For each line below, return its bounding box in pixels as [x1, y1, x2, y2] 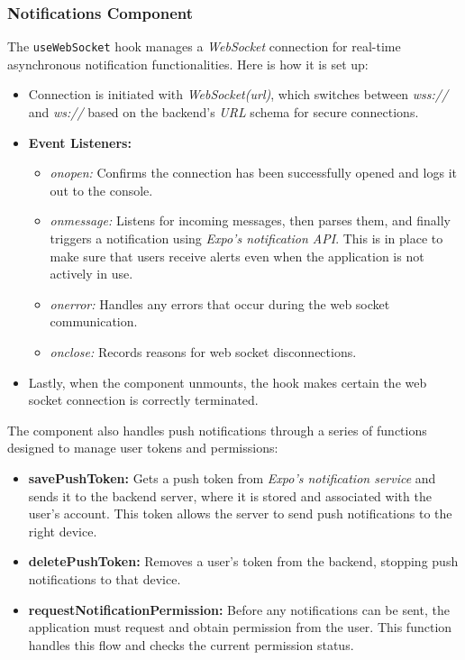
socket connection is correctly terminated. [28, 390, 259, 409]
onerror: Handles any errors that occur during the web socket [50, 294, 390, 313]
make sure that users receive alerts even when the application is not [50, 246, 424, 265]
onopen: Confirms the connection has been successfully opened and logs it [50, 163, 457, 182]
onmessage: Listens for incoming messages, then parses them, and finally [50, 211, 451, 230]
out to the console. [50, 180, 153, 199]
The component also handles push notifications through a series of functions [7, 420, 427, 439]
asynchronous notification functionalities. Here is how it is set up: [7, 54, 369, 73]
